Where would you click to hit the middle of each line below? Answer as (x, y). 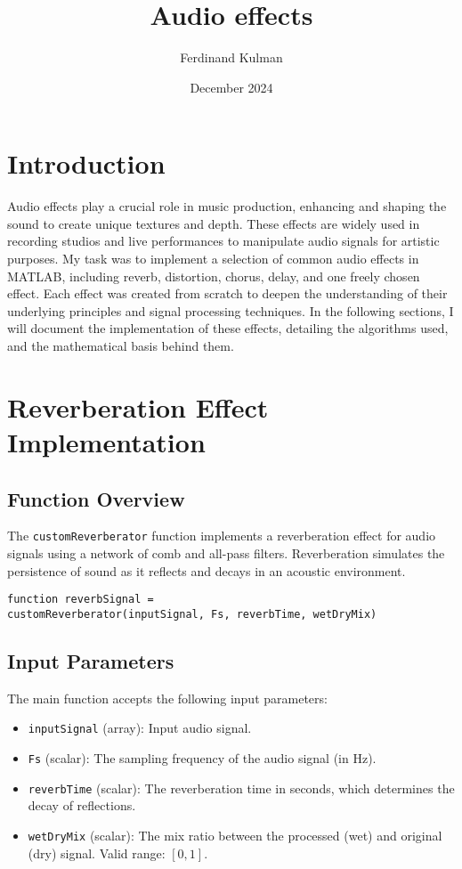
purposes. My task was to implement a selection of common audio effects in (213, 259)
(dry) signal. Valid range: (97, 853)
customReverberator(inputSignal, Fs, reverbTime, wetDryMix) (192, 614)
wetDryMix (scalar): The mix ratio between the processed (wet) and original (235, 835)
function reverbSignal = (81, 600)
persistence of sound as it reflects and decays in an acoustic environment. (207, 570)
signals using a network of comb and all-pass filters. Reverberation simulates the (226, 553)
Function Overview (96, 498)
